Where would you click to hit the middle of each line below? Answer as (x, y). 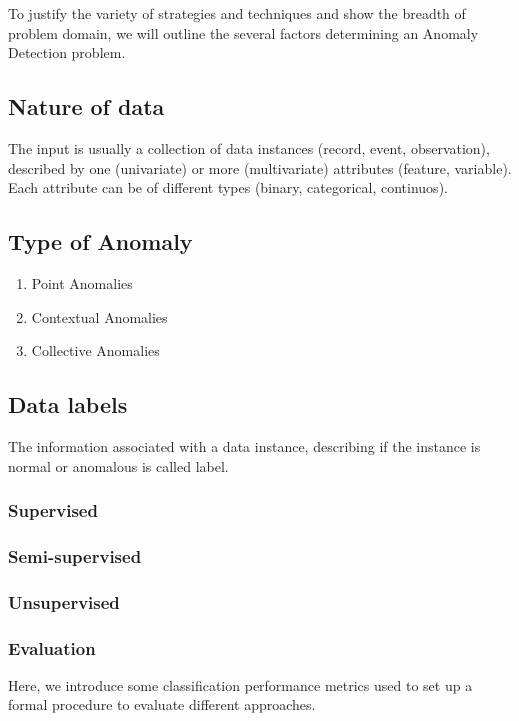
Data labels (68, 404)
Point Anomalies (82, 282)
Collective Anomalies (95, 350)
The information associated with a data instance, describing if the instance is (244, 445)
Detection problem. (67, 52)
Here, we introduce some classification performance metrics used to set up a (240, 684)
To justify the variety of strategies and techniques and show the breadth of (237, 13)
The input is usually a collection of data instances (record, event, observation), (249, 147)
